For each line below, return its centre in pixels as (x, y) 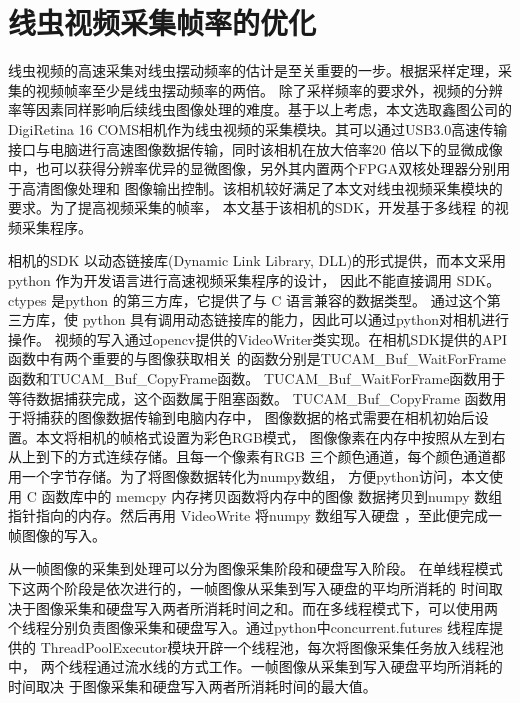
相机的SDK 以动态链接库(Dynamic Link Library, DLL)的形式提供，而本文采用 (257, 260)
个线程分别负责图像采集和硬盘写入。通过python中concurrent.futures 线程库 (248, 627)
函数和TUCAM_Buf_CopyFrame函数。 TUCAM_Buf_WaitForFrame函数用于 (257, 378)
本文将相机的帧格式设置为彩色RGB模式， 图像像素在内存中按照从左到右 (270, 436)
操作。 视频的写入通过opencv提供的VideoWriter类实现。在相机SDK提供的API (258, 338)
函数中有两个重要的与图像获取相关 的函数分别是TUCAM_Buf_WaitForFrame (257, 358)
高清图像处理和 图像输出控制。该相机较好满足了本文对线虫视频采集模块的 (262, 187)
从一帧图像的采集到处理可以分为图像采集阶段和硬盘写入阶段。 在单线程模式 (255, 568)
